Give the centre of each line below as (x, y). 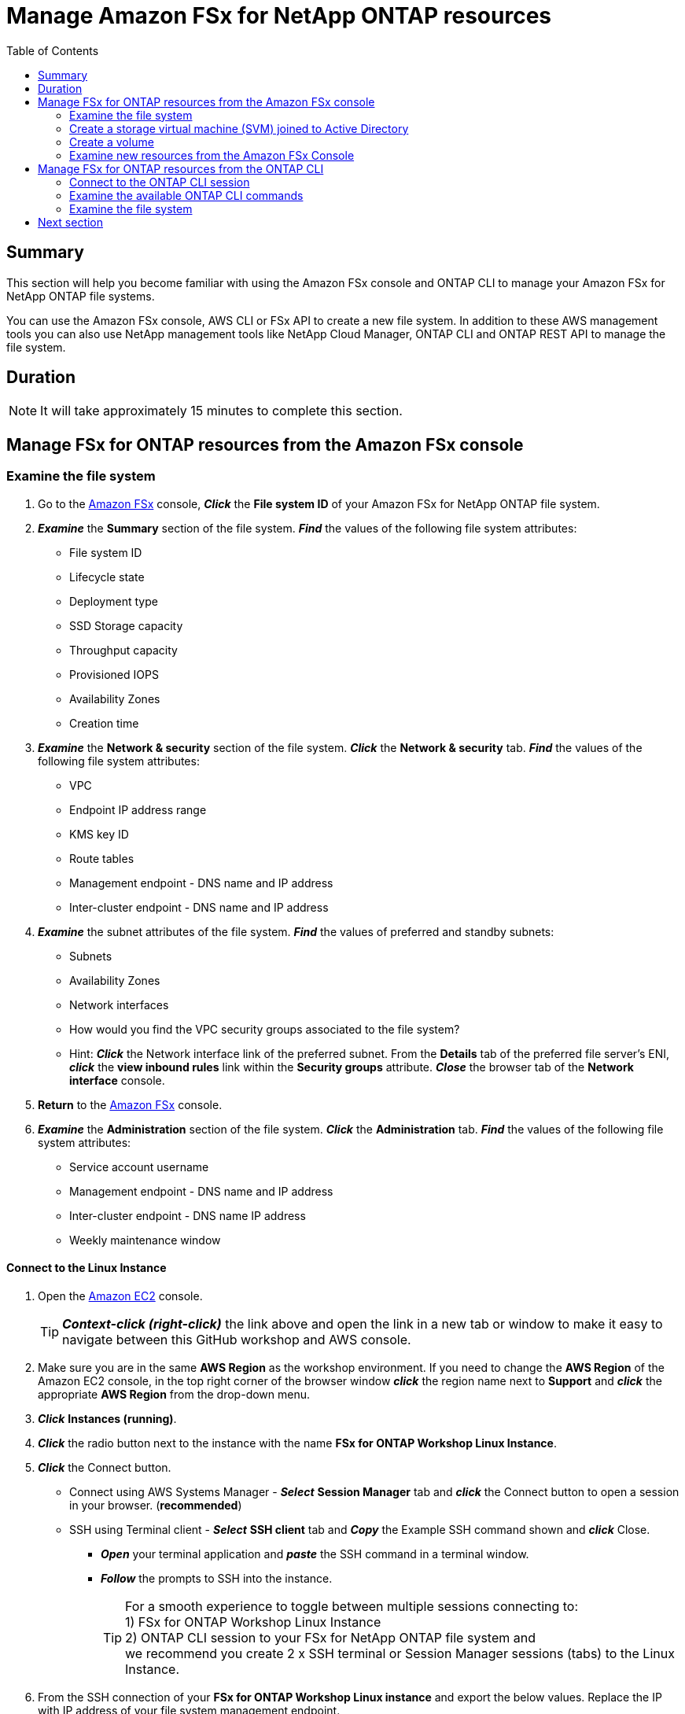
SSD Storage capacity (126, 625)
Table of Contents (53, 50)
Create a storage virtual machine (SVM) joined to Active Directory (239, 128)
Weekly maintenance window (145, 1240)
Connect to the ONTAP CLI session (160, 182)
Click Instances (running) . (107, 1418)
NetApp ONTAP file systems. (81, 296)
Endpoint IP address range (138, 809)
